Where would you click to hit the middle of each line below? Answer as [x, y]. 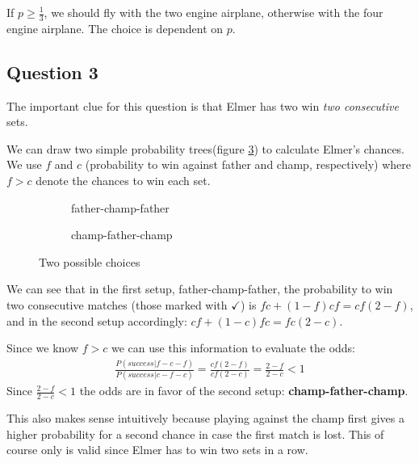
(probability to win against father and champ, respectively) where [248, 164]
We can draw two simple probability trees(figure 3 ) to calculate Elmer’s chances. [206, 148]
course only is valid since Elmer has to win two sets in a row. [157, 450]
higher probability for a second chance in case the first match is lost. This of [195, 434]
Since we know [43, 348]
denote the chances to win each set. [123, 180]
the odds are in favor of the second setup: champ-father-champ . [244, 391]
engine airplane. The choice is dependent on [115, 28]
